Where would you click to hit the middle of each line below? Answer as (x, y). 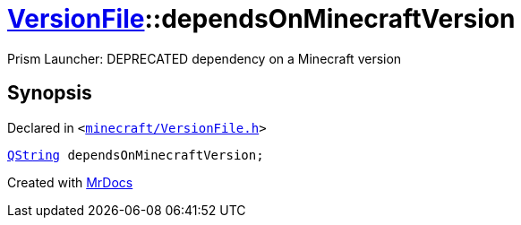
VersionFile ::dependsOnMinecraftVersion (261, 19)
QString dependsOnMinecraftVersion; (136, 155)
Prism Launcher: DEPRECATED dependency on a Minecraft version (205, 58)
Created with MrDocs (70, 182)
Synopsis (50, 93)
